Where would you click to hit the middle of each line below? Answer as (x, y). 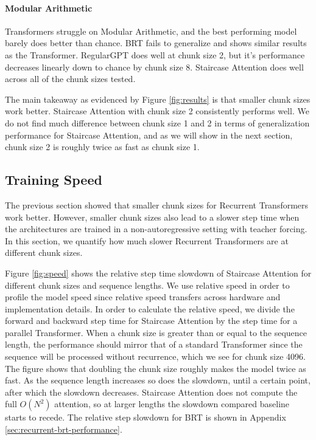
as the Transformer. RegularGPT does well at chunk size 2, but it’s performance (155, 54)
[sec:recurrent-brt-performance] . (64, 429)
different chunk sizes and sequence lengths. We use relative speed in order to (147, 285)
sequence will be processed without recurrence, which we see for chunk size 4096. (156, 356)
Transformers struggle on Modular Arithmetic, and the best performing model (151, 31)
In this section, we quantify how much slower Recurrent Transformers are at (147, 240)
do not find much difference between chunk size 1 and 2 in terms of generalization (157, 122)
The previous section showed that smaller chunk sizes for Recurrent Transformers (157, 205)
